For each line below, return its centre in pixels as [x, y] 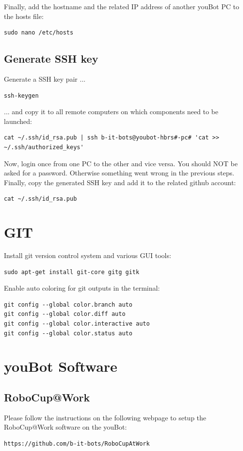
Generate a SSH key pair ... [45, 78]
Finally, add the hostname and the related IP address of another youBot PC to [121, 6]
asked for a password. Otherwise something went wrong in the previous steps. [119, 173]
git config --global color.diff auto [65, 314]
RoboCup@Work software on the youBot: [65, 427]
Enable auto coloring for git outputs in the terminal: [82, 288]
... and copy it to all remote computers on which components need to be [111, 112]
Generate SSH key [51, 59]
